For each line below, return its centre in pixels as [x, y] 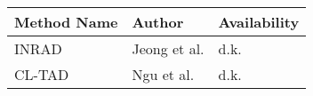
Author [158, 22]
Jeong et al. [168, 48]
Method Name [66, 22]
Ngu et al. [163, 74]
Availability [259, 22]
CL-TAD [42, 74]
